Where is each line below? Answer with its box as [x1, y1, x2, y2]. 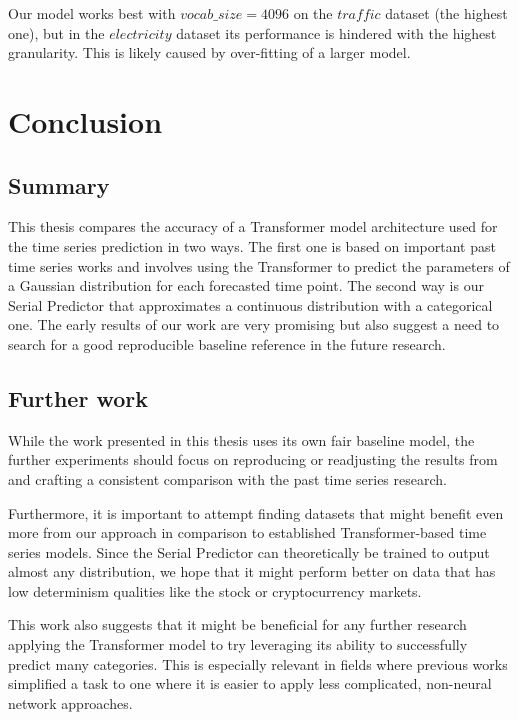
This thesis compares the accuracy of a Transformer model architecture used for [8, 216, 498, 237]
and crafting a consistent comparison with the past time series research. [8, 468, 447, 489]
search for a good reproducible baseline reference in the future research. [8, 333, 446, 354]
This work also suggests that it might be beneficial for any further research [8, 614, 467, 635]
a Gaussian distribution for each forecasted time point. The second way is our [8, 275, 484, 296]
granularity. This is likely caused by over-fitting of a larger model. [8, 42, 411, 63]
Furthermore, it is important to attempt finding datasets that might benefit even [8, 502, 504, 523]
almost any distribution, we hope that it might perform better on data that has [8, 561, 496, 582]
